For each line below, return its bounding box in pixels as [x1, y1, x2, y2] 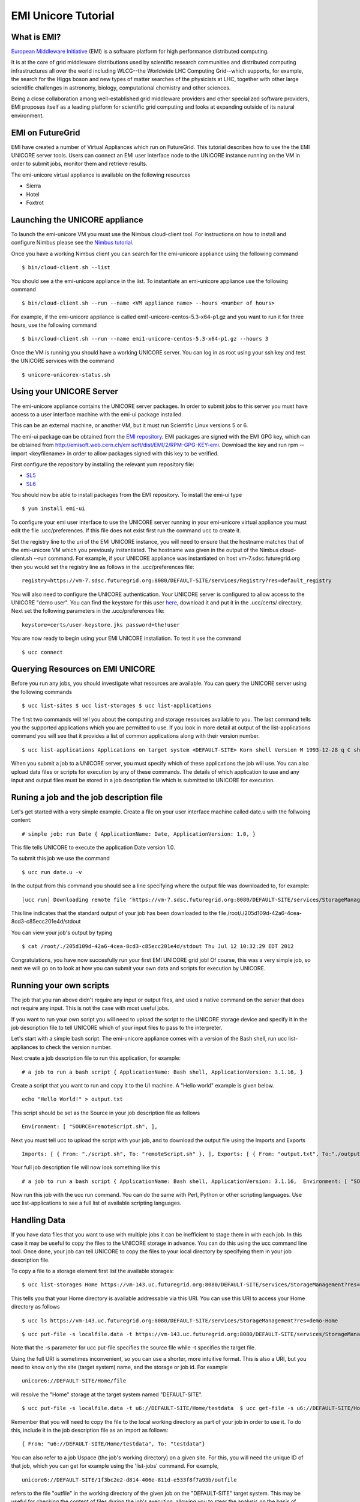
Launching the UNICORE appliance [11, 214, 143, 225]
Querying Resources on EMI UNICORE [11, 664, 155, 674]
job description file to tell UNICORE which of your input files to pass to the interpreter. [11, 1024, 223, 1032]
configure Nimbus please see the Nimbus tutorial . [11, 239, 134, 246]
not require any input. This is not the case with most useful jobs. [11, 1005, 170, 1012]
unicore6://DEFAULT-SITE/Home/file [22, 1378, 127, 1384]
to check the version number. [39, 1043, 112, 1051]
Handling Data [11, 1215, 66, 1226]
